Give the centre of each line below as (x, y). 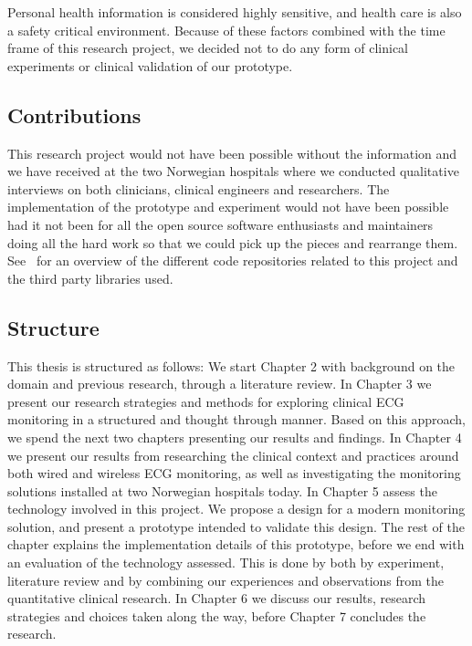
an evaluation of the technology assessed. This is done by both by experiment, (226, 563)
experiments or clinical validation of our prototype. (150, 65)
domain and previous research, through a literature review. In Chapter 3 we (220, 384)
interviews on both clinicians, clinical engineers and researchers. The (199, 188)
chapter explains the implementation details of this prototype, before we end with (236, 544)
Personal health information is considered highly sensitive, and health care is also (235, 12)
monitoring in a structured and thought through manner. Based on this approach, (237, 419)
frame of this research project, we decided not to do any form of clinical (208, 48)
